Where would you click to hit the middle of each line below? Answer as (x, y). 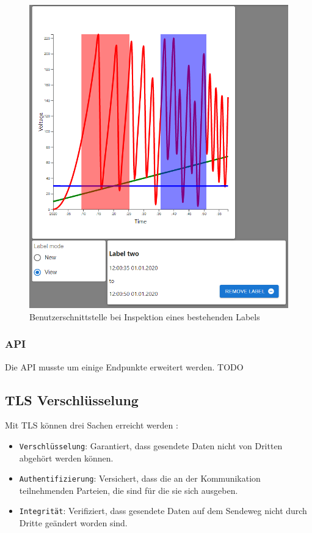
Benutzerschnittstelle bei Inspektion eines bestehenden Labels (145, 316)
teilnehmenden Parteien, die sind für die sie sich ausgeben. (129, 490)
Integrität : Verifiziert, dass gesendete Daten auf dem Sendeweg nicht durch (163, 511)
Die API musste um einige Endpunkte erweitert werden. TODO (124, 366)
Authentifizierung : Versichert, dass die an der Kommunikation (140, 478)
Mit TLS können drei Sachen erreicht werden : (92, 425)
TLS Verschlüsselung (72, 399)
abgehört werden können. (66, 458)
